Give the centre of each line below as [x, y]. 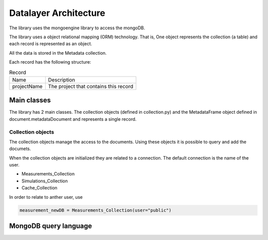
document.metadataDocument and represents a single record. [73, 119]
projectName [27, 86]
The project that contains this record [91, 86]
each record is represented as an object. [51, 44]
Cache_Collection [39, 188]
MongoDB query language [51, 226]
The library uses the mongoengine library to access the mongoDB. [77, 28]
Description [62, 80]
